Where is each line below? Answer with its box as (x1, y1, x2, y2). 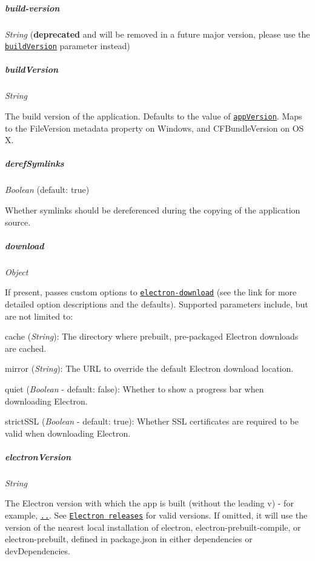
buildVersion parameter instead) (5, 39, 130, 52)
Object (5, 265, 28, 278)
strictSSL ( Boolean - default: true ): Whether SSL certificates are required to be (5, 415, 299, 428)
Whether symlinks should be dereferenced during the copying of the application (5, 203, 300, 216)
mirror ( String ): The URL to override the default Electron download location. (5, 362, 294, 375)
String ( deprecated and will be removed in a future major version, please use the (5, 27, 310, 40)
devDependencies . (5, 544, 71, 557)
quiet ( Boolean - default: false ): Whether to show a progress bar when (5, 382, 264, 395)
